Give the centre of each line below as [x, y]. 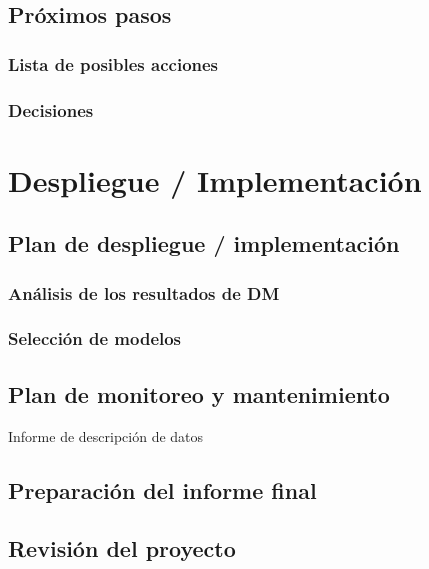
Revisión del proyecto [122, 548]
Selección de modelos [95, 338]
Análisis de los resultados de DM [144, 292]
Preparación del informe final [162, 489]
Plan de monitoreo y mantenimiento [199, 393]
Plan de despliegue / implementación [204, 243]
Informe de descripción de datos [106, 435]
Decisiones [51, 109]
